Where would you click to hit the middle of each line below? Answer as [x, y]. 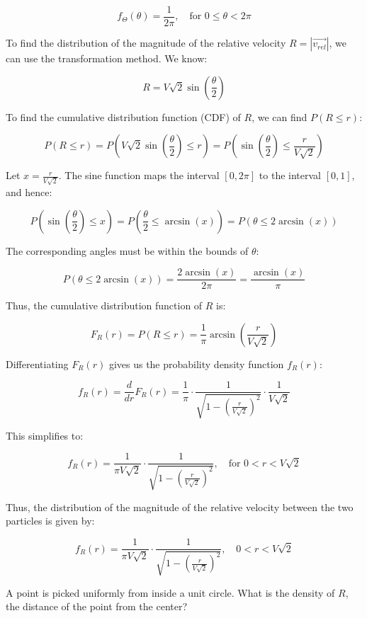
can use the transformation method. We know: [107, 58]
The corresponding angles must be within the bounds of [127, 250]
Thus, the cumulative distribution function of [104, 305]
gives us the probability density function [196, 364]
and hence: [29, 191]
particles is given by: [50, 521]
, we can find [280, 116]
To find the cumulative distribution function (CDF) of [123, 116]
